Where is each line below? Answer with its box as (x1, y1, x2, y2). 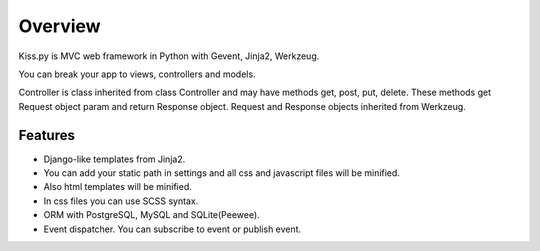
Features (18, 126, 75, 144)
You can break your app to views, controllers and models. (18, 68, 256, 80)
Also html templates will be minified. (43, 181, 192, 193)
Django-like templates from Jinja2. (43, 153, 186, 165)
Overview (18, 15, 101, 37)
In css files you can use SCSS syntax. (43, 195, 199, 207)
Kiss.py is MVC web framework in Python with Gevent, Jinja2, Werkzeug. (18, 50, 320, 62)
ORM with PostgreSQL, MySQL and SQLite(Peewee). (43, 209, 260, 221)
